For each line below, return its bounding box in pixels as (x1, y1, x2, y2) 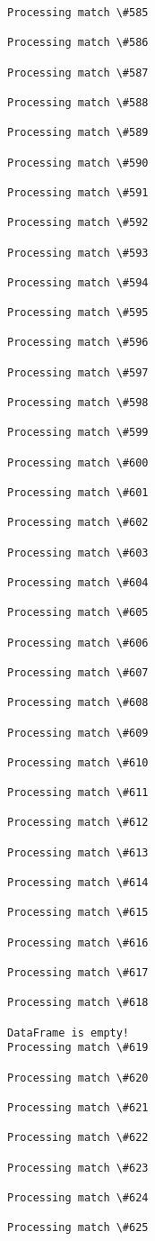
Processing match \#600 (7, 456, 149, 469)
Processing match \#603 (7, 546, 149, 559)
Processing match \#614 (7, 876, 149, 890)
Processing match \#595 (7, 306, 149, 320)
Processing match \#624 (7, 1191, 149, 1204)
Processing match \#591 (7, 186, 149, 199)
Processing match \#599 (7, 426, 149, 439)
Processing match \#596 (7, 336, 149, 349)
